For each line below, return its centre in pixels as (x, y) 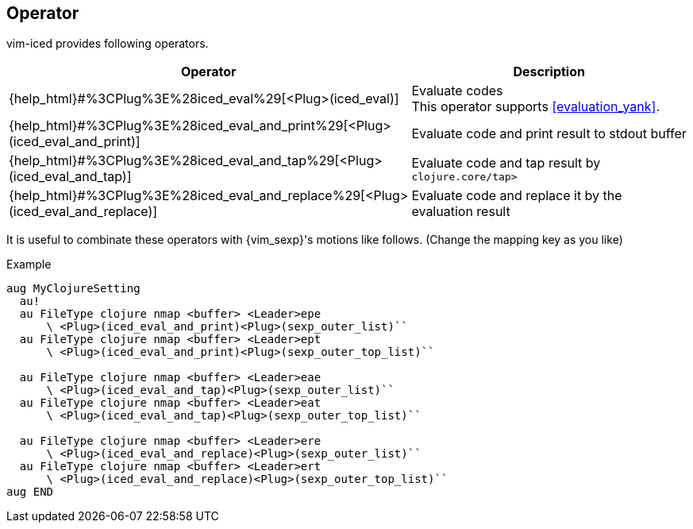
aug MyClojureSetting (73, 289)
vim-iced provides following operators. (108, 44)
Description (549, 72)
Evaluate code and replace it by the (517, 196)
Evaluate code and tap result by (506, 162)
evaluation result (461, 212)
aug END (30, 492)
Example (29, 264)
